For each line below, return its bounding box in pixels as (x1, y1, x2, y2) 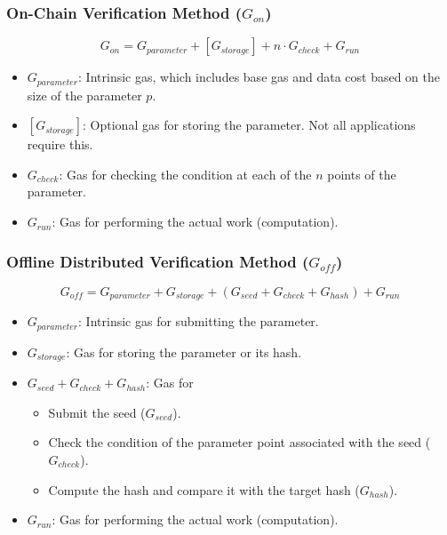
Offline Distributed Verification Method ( (6, 250, 309, 272)
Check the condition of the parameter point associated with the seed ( (48, 433, 431, 451)
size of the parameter (27, 85, 142, 104)
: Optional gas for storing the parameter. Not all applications (83, 116, 416, 134)
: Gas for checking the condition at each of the (59, 164, 312, 183)
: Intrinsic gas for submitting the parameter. (78, 312, 319, 331)
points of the (327, 164, 396, 183)
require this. (27, 135, 93, 154)
